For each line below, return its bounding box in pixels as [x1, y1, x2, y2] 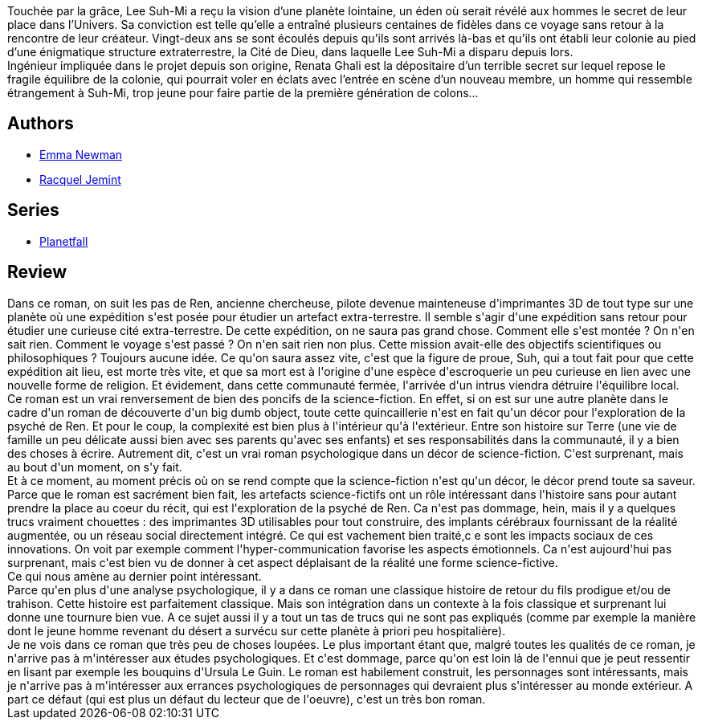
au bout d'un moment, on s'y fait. [7, 459, 182, 474]
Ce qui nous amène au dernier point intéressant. [7, 569, 262, 583]
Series [7, 200, 59, 221]
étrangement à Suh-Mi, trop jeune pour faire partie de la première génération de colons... [7, 86, 479, 100]
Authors [7, 113, 74, 134]
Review [7, 262, 67, 283]
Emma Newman [39, 147, 123, 161]
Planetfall [39, 234, 88, 248]
